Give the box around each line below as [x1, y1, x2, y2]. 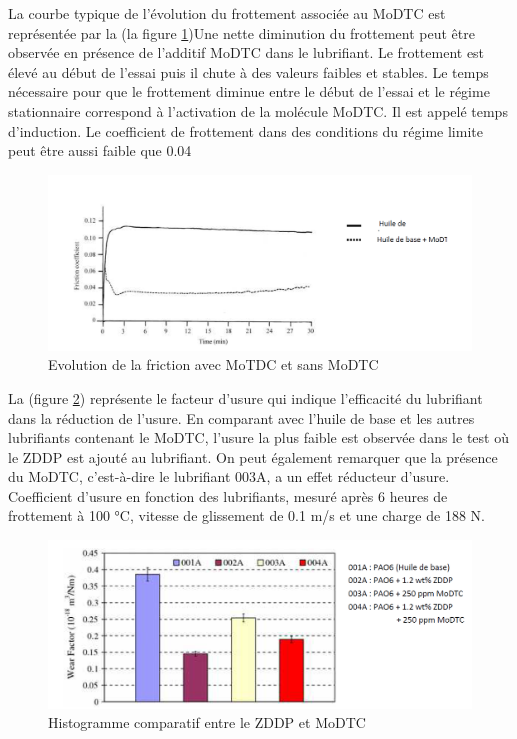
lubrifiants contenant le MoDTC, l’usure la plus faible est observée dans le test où [8, 427, 509, 448]
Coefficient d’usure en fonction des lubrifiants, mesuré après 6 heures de [8, 485, 448, 506]
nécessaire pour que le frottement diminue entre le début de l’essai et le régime [8, 81, 490, 102]
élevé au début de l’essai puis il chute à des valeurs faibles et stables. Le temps [8, 61, 489, 82]
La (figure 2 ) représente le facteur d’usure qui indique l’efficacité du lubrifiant [8, 387, 483, 408]
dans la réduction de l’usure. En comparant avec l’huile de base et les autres [8, 407, 475, 428]
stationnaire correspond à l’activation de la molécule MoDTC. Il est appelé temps [8, 100, 508, 121]
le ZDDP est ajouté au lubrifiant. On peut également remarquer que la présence [8, 446, 498, 467]
